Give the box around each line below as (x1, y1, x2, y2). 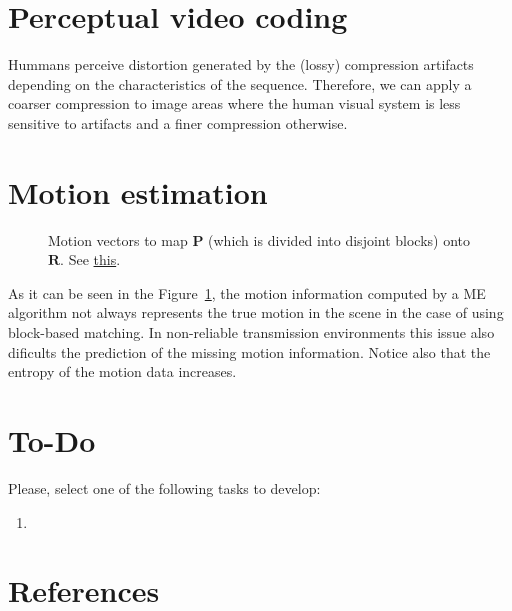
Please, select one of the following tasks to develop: (8, 477, 321, 498)
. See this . (60, 249, 121, 270)
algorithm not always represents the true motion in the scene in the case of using (8, 302, 504, 323)
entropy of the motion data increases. (8, 361, 237, 382)
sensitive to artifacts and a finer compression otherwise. (8, 112, 348, 133)
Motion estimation (8, 171, 268, 212)
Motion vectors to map (48, 229, 188, 250)
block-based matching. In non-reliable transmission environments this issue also (8, 322, 495, 342)
